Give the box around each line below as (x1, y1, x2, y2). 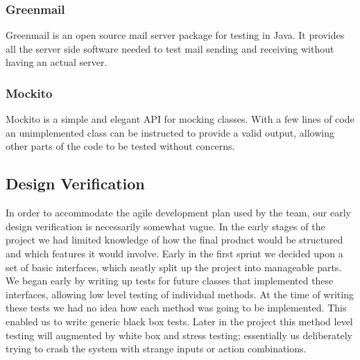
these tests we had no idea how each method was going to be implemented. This (6, 300, 347, 315)
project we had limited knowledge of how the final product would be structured (6, 232, 343, 247)
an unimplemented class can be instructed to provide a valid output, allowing (6, 125, 334, 139)
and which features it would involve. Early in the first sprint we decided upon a (6, 246, 343, 260)
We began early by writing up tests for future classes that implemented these (6, 273, 334, 288)
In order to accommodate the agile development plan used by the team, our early (6, 205, 351, 220)
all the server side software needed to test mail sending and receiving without (6, 41, 334, 55)
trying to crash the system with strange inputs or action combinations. (6, 341, 307, 356)
